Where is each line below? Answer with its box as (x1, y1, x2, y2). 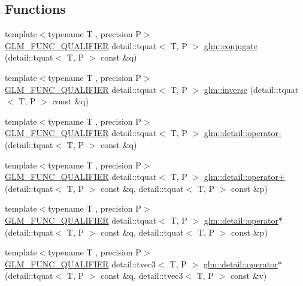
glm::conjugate (204, 39, 257, 52)
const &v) (230, 269, 267, 282)
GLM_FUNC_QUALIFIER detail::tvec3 (5, 257, 156, 270)
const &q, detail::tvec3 (101, 269, 183, 282)
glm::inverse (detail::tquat (204, 83, 299, 95)
